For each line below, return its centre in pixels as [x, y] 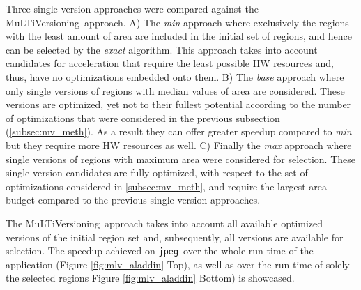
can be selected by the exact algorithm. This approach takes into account [162, 49]
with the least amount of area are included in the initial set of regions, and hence [179, 36]
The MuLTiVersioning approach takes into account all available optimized [164, 223]
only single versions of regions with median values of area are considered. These [175, 90]
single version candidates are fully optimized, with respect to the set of [157, 173]
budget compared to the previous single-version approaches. [133, 200]
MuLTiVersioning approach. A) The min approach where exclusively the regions [177, 22]
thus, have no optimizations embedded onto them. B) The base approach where [175, 76]
